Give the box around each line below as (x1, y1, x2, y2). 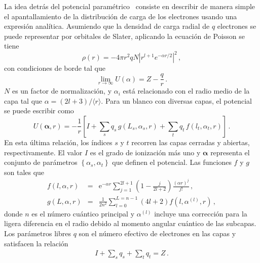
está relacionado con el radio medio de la (123, 85, 250, 96)
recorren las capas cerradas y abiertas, (131, 137, 250, 147)
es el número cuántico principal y (31, 208, 135, 218)
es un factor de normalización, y (12, 85, 112, 96)
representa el (210, 147, 250, 157)
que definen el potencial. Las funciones (112, 157, 232, 167)
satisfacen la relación (4, 238, 68, 248)
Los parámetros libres (4, 228, 71, 238)
